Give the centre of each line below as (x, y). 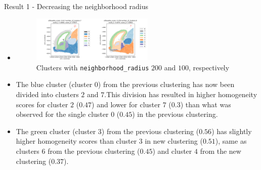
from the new (221, 151)
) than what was (206, 104)
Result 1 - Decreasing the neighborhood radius (76, 6)
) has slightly (232, 131)
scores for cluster (42, 104)
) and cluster (172, 151)
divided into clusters (47, 94)
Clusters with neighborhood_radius (93, 67)
